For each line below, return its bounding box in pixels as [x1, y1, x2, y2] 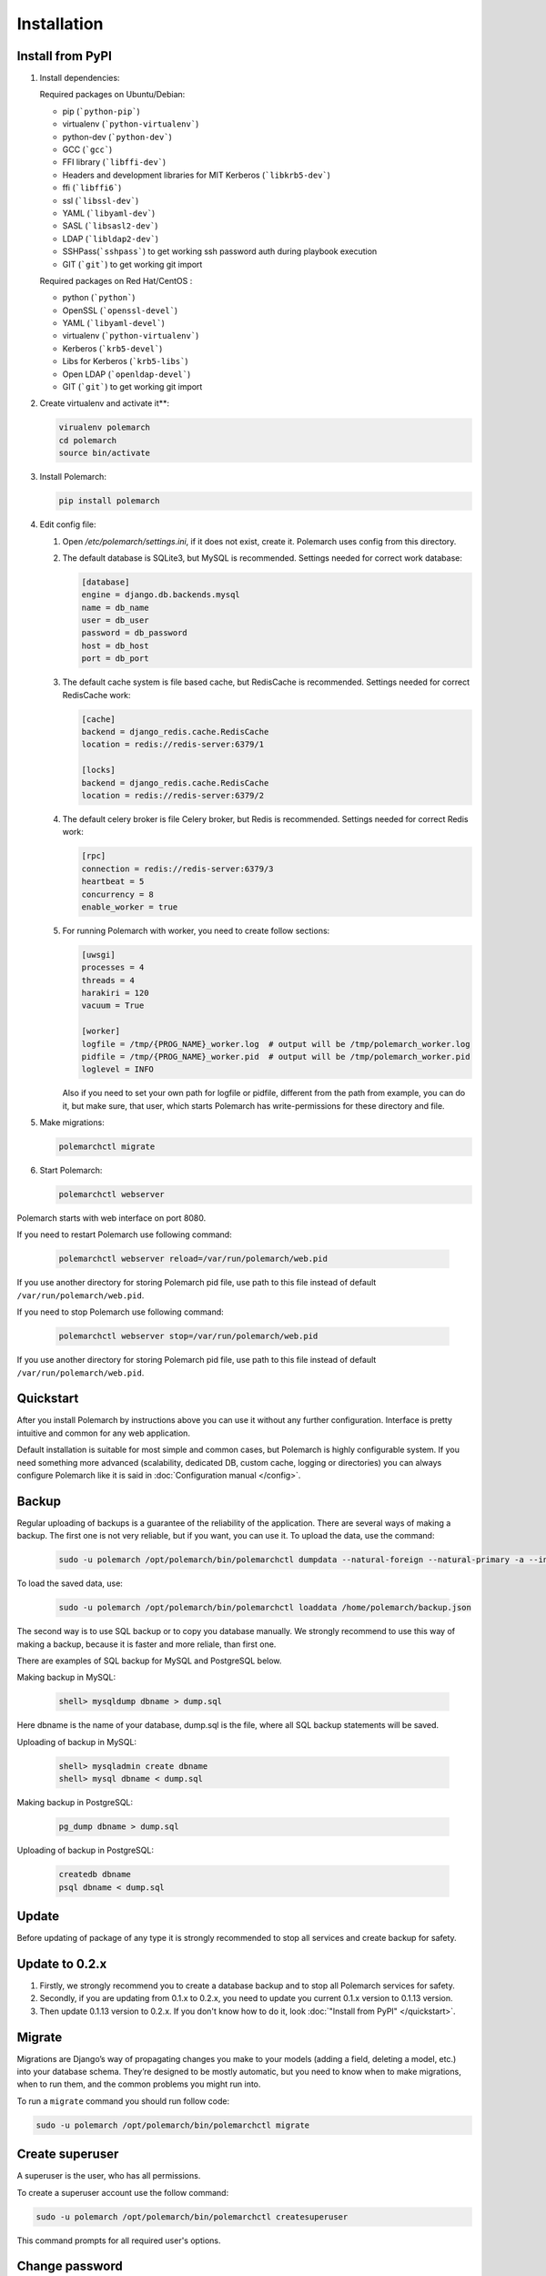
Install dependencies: [39, 73, 120, 84]
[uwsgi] [81, 950, 116, 960]
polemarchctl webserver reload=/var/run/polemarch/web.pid [58, 1254, 328, 1265]
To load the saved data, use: [16, 1578, 123, 1589]
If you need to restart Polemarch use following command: [16, 1229, 232, 1240]
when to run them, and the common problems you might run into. [16, 2078, 261, 2089]
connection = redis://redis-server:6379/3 [81, 863, 274, 874]
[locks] [81, 765, 116, 776]
